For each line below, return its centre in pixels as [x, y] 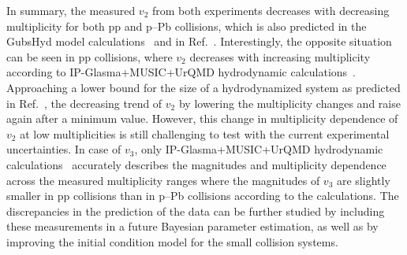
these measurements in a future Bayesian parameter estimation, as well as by [192, 226]
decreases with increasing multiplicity [280, 56]
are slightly [363, 180]
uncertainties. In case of [64, 149]
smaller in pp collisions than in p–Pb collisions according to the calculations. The [203, 196]
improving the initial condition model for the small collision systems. [172, 241]
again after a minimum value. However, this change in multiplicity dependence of [202, 118]
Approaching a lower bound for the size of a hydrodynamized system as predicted [203, 87]
